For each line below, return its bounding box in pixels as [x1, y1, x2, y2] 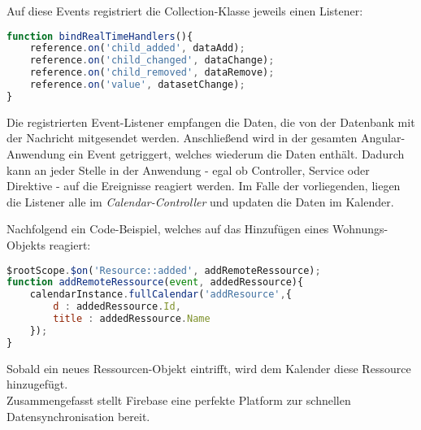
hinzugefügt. [7, 376, 68, 393]
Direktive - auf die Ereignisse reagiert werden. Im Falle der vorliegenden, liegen [7, 177, 401, 194]
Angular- [360, 129, 406, 146]
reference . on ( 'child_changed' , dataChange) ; [29, 54, 275, 67]
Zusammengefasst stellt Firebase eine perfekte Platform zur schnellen [7, 391, 351, 408]
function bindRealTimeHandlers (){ [7, 30, 193, 42]
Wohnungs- [332, 220, 388, 237]
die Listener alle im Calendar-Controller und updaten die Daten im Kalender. [7, 193, 394, 210]
